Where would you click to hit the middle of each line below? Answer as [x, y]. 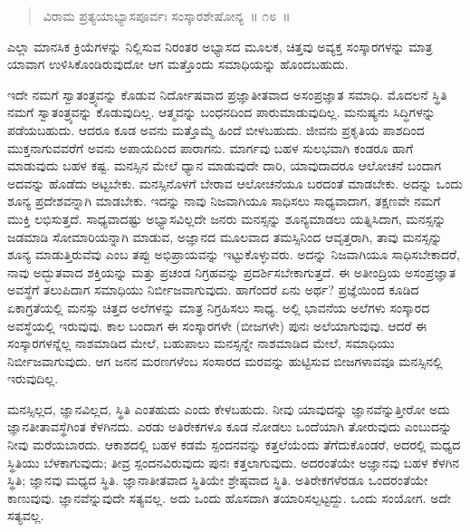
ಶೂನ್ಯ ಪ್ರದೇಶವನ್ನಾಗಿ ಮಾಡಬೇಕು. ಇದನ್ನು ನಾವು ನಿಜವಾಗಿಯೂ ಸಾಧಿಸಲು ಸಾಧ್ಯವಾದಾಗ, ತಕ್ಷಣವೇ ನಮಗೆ [224, 201]
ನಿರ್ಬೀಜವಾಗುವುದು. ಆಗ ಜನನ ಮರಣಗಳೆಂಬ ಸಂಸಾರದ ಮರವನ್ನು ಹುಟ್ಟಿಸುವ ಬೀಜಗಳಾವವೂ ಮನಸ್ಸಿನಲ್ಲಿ [225, 360]
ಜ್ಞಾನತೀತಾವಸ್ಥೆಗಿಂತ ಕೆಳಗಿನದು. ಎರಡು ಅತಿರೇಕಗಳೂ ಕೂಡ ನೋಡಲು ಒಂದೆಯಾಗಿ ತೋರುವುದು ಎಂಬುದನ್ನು [230, 426]
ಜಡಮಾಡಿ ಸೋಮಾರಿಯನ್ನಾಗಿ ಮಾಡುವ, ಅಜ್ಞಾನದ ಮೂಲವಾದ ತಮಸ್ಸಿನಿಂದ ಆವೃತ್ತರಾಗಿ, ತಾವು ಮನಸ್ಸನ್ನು [225, 236]
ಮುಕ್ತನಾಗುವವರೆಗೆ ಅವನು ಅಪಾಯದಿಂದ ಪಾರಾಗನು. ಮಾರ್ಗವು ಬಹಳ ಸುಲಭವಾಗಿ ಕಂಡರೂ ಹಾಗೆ [211, 147]
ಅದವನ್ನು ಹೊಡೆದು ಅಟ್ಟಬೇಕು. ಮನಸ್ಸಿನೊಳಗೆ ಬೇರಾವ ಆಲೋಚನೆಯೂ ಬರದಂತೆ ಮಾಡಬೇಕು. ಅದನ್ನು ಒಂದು [235, 183]
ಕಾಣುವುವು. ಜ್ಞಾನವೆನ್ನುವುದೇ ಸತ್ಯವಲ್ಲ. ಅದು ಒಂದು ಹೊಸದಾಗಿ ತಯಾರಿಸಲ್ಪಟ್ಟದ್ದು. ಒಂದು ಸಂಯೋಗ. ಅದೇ [230, 497]
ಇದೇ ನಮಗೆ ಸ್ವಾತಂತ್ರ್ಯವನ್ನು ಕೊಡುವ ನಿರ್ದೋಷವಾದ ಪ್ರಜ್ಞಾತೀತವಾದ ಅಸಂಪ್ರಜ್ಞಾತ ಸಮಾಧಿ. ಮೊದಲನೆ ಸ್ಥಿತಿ [227, 94]
